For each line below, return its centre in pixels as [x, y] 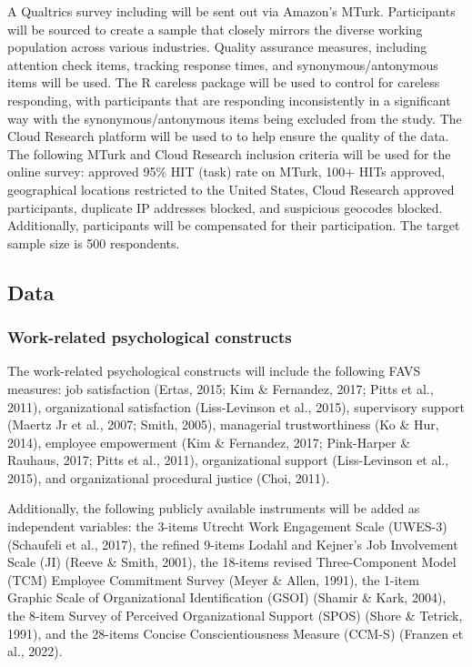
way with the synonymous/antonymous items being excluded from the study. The [235, 118]
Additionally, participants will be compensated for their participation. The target [234, 225]
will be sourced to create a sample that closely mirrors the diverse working [215, 29]
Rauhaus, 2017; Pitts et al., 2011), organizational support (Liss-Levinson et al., [228, 460]
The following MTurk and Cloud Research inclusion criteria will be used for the [229, 153]
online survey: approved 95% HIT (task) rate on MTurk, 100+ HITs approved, [226, 172]
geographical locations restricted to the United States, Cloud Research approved [231, 189]
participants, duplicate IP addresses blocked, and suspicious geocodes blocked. [225, 207]
